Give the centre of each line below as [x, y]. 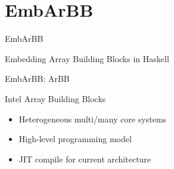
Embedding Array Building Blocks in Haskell [87, 58]
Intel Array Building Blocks [55, 98]
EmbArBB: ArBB [37, 79]
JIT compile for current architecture [85, 159]
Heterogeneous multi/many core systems [93, 119]
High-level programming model [75, 139]
